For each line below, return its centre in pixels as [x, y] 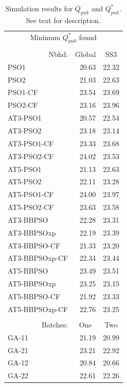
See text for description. [63, 20]
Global [85, 54]
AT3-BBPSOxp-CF [38, 258]
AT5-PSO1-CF [31, 194]
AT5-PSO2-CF [31, 207]
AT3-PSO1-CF [31, 143]
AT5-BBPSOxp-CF [38, 309]
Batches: [55, 324]
